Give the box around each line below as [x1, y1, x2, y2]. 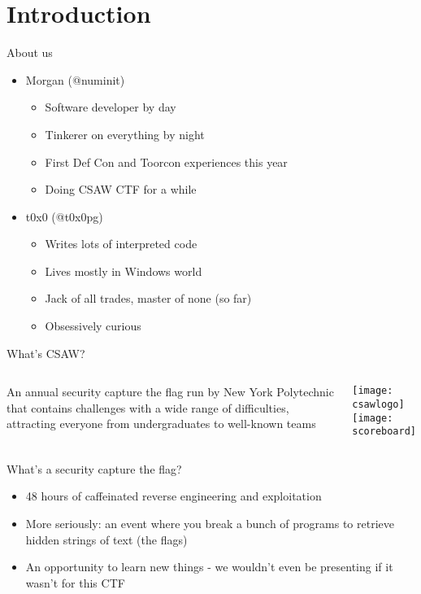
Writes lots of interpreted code [45, 235, 197, 252]
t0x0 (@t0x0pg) [25, 207, 103, 225]
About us [7, 44, 53, 61]
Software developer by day [45, 98, 176, 116]
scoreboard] [352, 426, 416, 438]
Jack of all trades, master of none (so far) [45, 290, 252, 307]
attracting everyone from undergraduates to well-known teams [7, 415, 316, 432]
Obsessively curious [45, 317, 141, 334]
